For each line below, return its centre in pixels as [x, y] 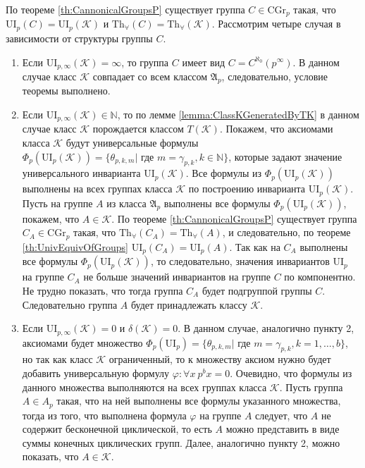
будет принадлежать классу [189, 304]
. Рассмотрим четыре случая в [276, 24]
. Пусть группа [311, 387]
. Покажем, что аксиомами [276, 129]
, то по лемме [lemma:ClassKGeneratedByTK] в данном [238, 114]
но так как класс [57, 359]
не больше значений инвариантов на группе [177, 277]
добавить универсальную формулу [96, 373]
